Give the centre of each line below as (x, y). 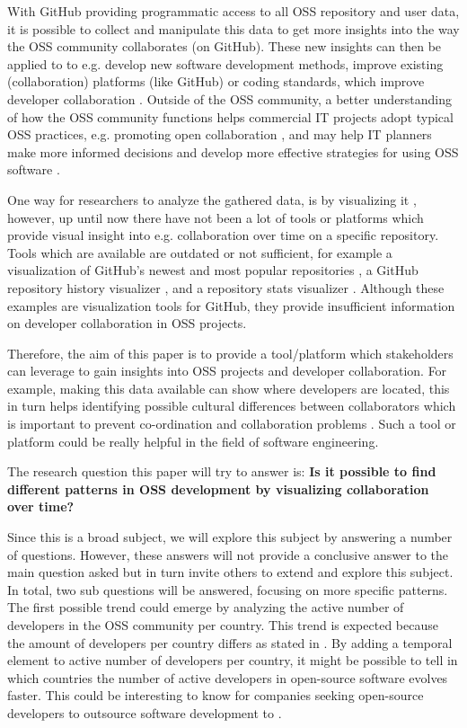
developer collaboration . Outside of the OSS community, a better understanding (230, 98)
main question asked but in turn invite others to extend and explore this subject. (230, 572)
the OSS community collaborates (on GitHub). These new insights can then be (225, 46)
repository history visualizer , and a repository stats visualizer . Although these (226, 287)
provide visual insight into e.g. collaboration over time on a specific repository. (223, 235)
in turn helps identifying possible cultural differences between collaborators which (232, 406)
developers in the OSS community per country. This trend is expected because (223, 625)
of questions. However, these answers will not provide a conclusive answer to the (228, 554)
